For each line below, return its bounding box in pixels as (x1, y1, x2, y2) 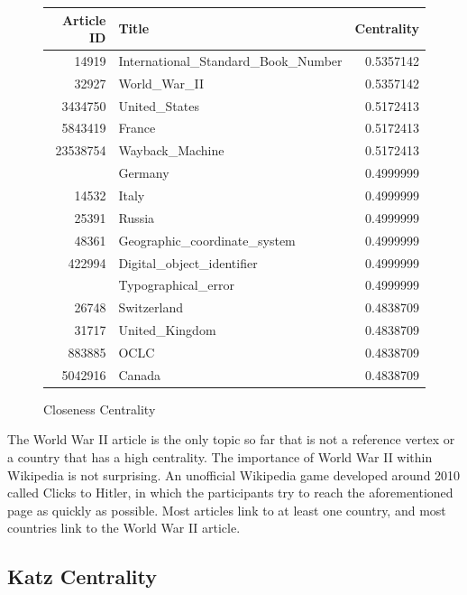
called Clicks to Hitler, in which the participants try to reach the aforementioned (7, 483, 453, 502)
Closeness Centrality (43, 399, 156, 418)
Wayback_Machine (118, 141, 224, 160)
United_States (118, 96, 199, 115)
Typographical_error (118, 275, 234, 294)
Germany (118, 163, 169, 182)
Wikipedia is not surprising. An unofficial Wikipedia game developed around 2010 (7, 465, 461, 484)
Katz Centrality (7, 562, 158, 590)
